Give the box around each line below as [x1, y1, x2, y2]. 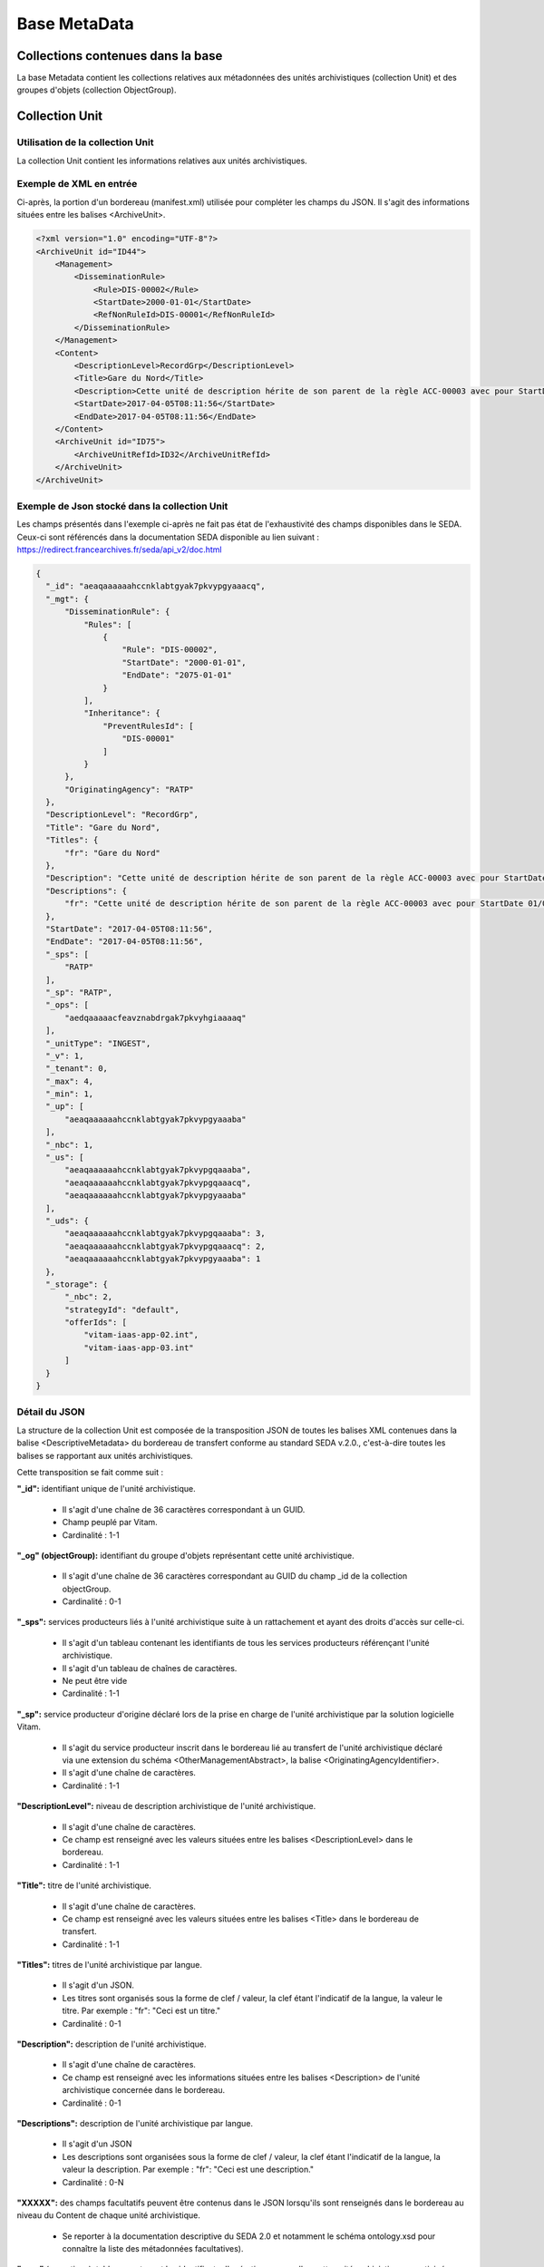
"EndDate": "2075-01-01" [121, 670, 233, 680]
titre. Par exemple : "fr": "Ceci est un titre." [62, 2005, 221, 2017]
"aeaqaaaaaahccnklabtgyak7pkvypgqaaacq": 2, [64, 1241, 267, 1251]
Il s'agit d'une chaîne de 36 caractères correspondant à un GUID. [62, 1503, 306, 1514]
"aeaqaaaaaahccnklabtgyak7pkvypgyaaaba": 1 [64, 1254, 261, 1264]
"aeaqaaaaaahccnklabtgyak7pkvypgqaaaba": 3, [64, 1229, 267, 1239]
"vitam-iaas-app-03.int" [83, 1342, 194, 1353]
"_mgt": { [45, 594, 90, 604]
